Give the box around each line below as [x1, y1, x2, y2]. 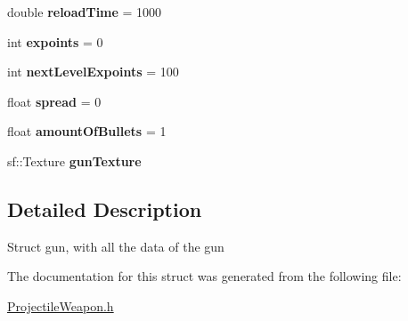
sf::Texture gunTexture [7, 151, 142, 170]
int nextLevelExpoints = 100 [7, 62, 179, 81]
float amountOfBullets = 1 [7, 122, 167, 140]
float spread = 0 [7, 92, 102, 110]
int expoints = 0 [7, 32, 103, 51]
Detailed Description [7, 195, 202, 222]
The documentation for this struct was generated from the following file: [7, 267, 402, 285]
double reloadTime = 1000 [7, 3, 162, 20]
